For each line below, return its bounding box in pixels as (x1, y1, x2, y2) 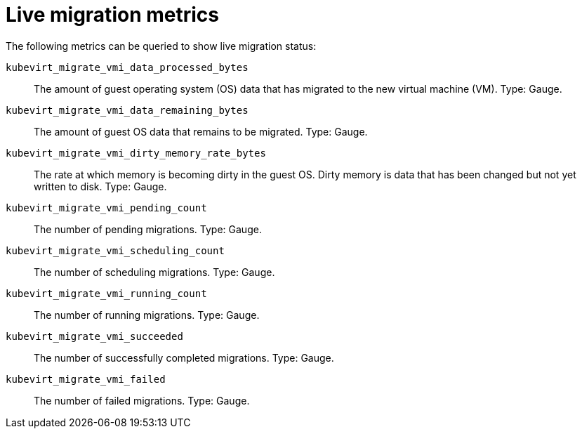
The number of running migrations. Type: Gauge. (34, 308, 260, 321)
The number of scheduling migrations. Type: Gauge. (34, 265, 275, 278)
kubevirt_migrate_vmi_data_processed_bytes (6, 61, 249, 73)
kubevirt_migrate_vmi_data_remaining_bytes (6, 104, 249, 116)
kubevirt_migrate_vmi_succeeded (6, 330, 183, 342)
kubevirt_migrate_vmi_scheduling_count (6, 244, 225, 256)
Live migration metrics (6, 3, 219, 27)
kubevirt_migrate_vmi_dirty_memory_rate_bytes (6, 147, 266, 159)
